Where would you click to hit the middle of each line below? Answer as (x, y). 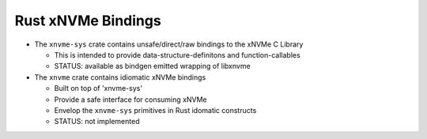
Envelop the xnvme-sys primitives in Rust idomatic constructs (155, 110)
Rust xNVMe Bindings (88, 21)
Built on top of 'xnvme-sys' (98, 88)
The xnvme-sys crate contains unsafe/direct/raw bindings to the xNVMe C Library (169, 44)
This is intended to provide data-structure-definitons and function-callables (177, 54)
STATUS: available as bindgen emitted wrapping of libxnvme (152, 66)
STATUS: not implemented (97, 122)
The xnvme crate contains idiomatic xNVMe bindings (120, 77)
